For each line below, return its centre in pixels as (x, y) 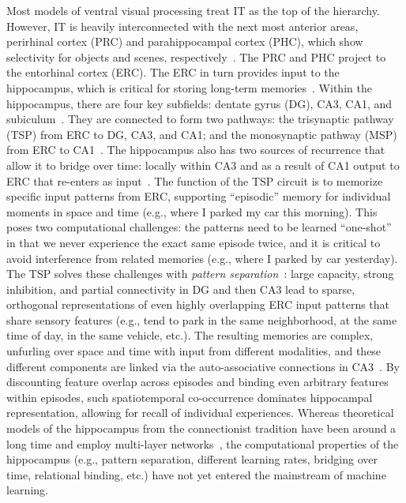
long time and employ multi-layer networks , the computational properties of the (203, 443)
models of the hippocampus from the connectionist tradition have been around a (201, 428)
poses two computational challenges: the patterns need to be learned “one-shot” (199, 227)
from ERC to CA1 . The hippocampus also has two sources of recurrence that (196, 150)
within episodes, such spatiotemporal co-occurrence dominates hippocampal (190, 397)
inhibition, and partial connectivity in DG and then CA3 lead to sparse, (181, 289)
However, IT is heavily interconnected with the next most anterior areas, (182, 26)
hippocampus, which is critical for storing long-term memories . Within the (189, 87)
